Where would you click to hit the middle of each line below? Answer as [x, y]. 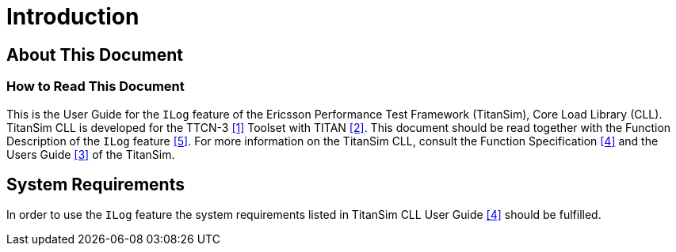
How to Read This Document [95, 87]
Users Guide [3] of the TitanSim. [91, 154]
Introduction [73, 17]
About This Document [95, 55]
